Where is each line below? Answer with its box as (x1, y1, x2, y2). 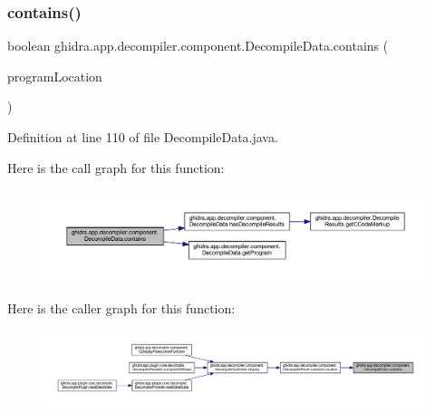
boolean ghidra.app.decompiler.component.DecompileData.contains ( (7, 36, 389, 55)
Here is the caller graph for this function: (7, 298, 236, 317)
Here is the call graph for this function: (7, 158, 225, 177)
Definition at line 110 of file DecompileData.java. (7, 128, 278, 146)
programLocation (7, 66, 102, 85)
